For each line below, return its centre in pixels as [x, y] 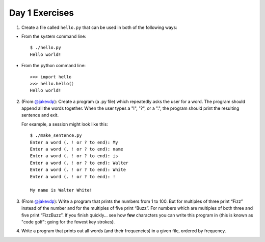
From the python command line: [53, 66]
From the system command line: [54, 36]
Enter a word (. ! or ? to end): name [77, 149]
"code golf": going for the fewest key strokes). [68, 222]
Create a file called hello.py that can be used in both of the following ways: [99, 27]
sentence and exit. [40, 115]
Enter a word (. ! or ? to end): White [78, 170]
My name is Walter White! [61, 190]
